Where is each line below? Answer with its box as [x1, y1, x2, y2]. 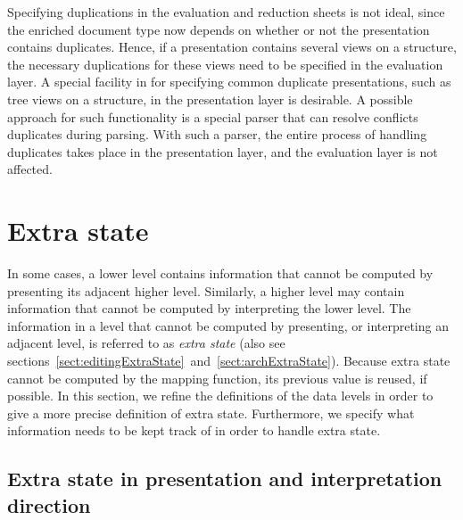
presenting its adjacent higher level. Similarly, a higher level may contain [7, 281, 405, 300]
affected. [7, 160, 53, 178]
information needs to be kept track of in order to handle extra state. [7, 421, 381, 440]
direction [7, 491, 91, 518]
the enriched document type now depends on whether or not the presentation [7, 20, 430, 38]
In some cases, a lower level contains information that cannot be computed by [7, 264, 434, 283]
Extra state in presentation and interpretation [7, 465, 442, 492]
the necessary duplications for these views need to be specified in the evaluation [7, 54, 443, 73]
